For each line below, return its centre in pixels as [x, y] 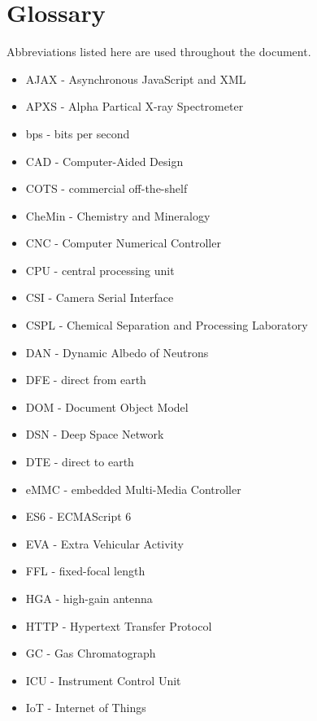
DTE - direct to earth [80, 462]
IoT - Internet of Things [86, 708]
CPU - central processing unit [100, 270]
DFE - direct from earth [86, 380]
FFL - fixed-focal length [85, 571]
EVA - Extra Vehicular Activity [104, 543]
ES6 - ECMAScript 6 [78, 516]
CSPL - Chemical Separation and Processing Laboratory [167, 325]
